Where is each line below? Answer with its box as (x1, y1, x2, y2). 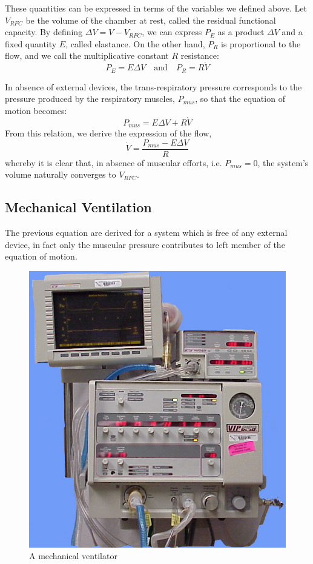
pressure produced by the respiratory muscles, (5, 92, 176, 105)
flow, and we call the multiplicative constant (5, 49, 169, 62)
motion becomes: (5, 104, 67, 116)
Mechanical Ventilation (5, 198, 152, 217)
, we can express (142, 25, 202, 38)
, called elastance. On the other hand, (65, 37, 205, 50)
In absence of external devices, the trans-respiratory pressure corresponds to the (5, 80, 302, 93)
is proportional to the (221, 37, 301, 50)
